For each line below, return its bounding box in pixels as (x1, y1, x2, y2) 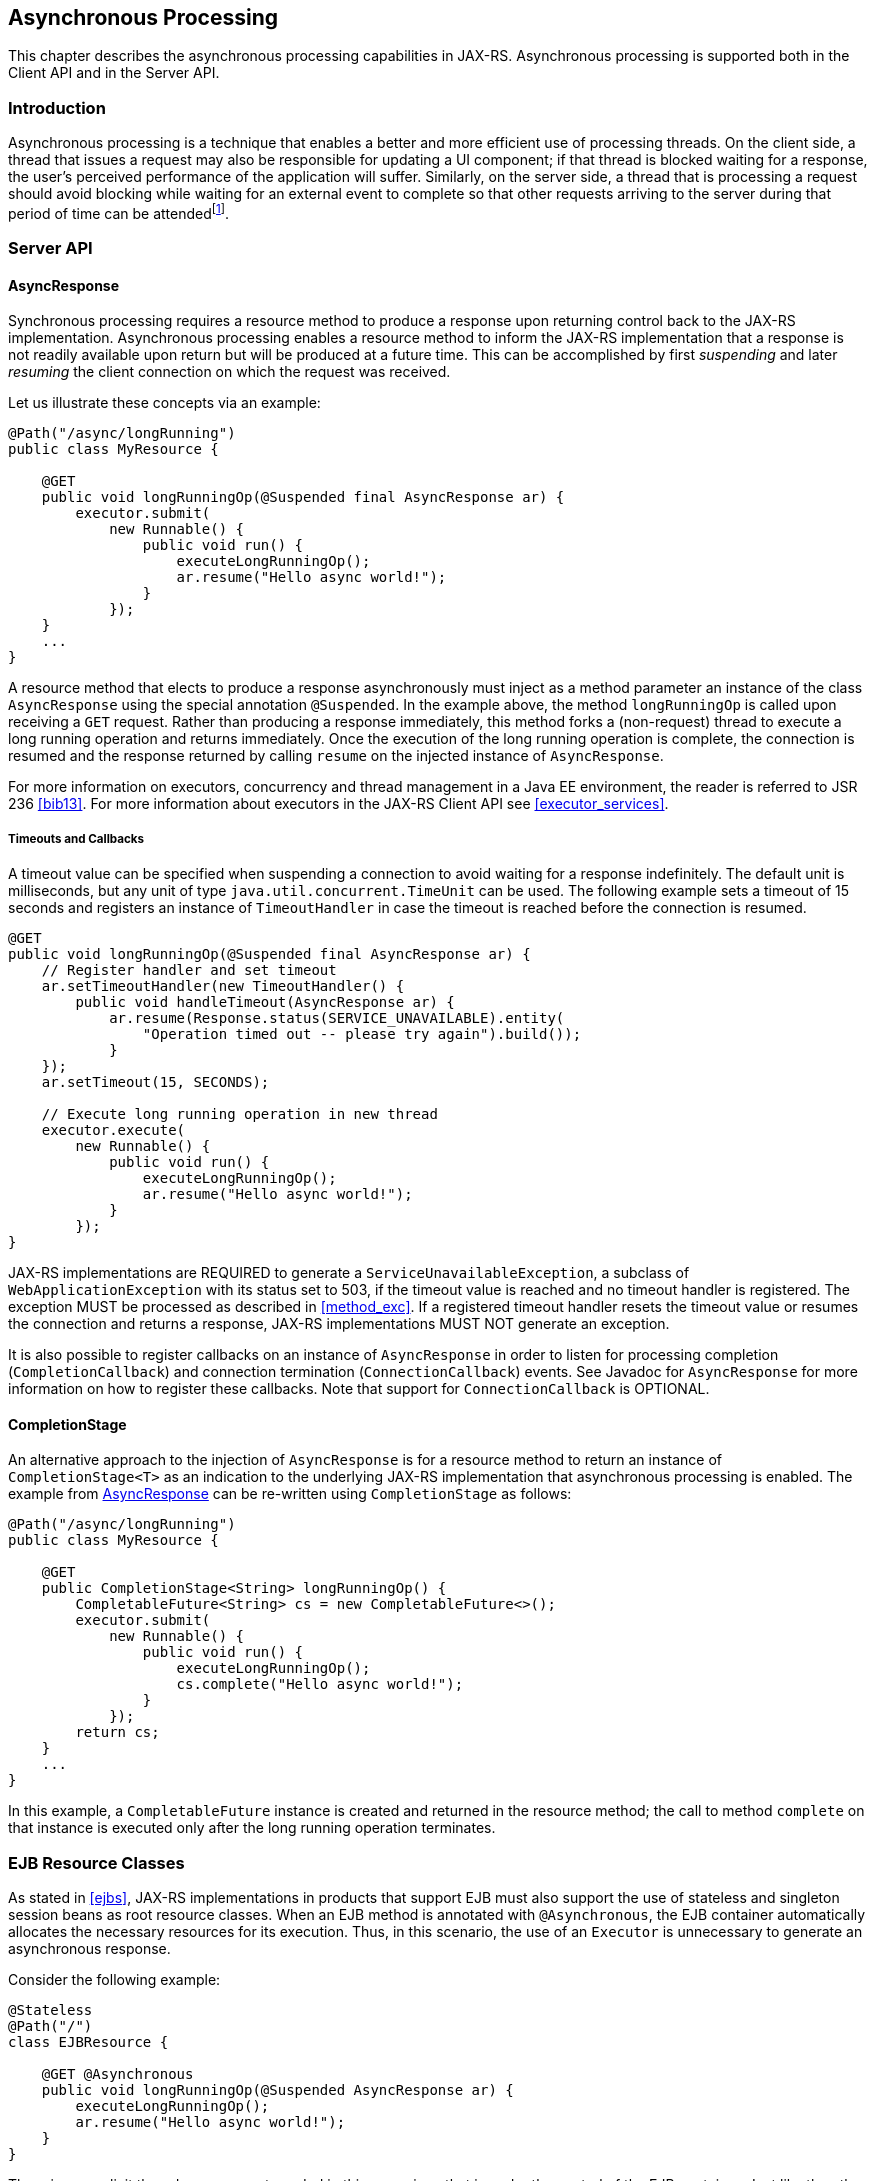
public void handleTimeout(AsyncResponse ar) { (75, 994, 455, 1011)
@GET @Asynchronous (41, 2066, 194, 2083)
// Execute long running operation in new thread (41, 1106, 438, 1123)
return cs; (75, 1724, 160, 1741)
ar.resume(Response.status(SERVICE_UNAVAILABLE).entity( (109, 1010, 565, 1027)
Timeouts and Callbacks (8, 831, 145, 846)
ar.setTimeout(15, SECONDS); (41, 1074, 270, 1091)
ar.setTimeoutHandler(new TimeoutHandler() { (41, 978, 405, 995)
